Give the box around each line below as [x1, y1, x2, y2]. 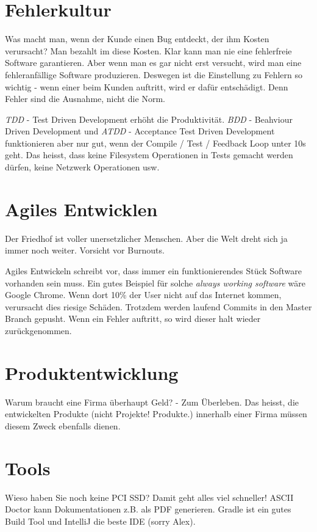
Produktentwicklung [5, 360, 179, 385]
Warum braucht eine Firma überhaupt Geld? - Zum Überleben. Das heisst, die [5, 395, 299, 408]
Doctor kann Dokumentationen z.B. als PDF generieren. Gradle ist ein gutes [5, 503, 291, 516]
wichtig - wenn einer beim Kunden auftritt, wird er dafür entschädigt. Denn [5, 80, 288, 93]
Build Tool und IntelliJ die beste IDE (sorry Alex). [5, 514, 196, 527]
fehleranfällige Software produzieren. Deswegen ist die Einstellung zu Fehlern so [5, 68, 302, 81]
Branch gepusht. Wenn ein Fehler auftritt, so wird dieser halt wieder [5, 312, 261, 325]
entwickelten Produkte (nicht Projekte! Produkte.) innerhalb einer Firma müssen [5, 407, 307, 420]
